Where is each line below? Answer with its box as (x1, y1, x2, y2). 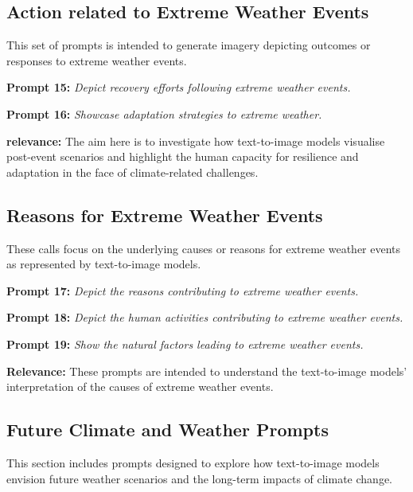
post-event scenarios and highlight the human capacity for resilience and (6, 148, 359, 165)
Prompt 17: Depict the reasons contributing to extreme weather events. (6, 282, 359, 299)
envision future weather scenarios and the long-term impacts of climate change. (6, 470, 392, 486)
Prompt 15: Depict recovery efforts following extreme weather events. (6, 79, 351, 96)
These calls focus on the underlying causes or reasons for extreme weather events (6, 240, 401, 256)
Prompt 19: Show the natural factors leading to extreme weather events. (6, 335, 364, 352)
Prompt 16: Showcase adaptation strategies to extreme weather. (6, 105, 322, 122)
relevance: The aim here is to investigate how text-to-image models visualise (6, 132, 385, 149)
